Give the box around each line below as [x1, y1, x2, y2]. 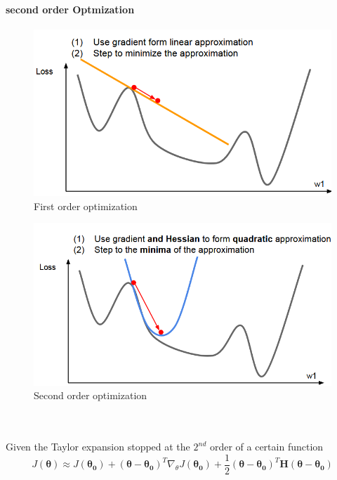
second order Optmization [6, 1, 135, 16]
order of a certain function [209, 439, 324, 454]
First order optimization [34, 198, 138, 213]
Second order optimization [34, 388, 147, 403]
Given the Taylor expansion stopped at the [6, 439, 190, 454]
